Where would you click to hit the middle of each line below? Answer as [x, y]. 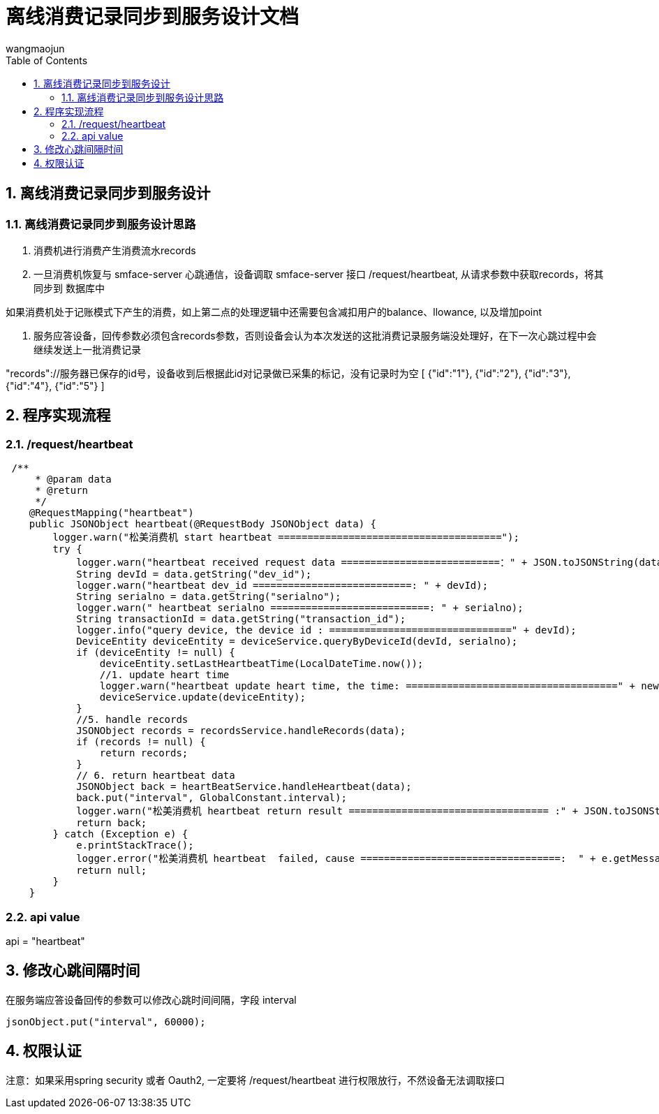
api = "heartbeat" [45, 941]
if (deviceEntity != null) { [156, 653]
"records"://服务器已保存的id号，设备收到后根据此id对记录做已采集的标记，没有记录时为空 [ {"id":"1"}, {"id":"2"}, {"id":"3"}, [288, 373]
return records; [144, 753]
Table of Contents [47, 60]
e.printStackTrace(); [135, 845]
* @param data [73, 479]
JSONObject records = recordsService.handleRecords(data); [241, 731]
